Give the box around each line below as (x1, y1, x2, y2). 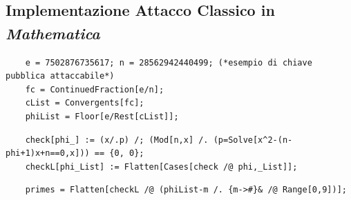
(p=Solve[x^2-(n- (213, 134, 293, 145)
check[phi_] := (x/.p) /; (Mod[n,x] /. (25, 134, 209, 145)
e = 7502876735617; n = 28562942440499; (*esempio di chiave (25, 57, 312, 68)
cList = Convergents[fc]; (25, 98, 144, 108)
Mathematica (6, 22, 100, 43)
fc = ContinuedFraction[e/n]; (25, 84, 164, 94)
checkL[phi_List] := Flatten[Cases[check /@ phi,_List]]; (25, 161, 298, 172)
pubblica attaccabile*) (6, 71, 115, 81)
